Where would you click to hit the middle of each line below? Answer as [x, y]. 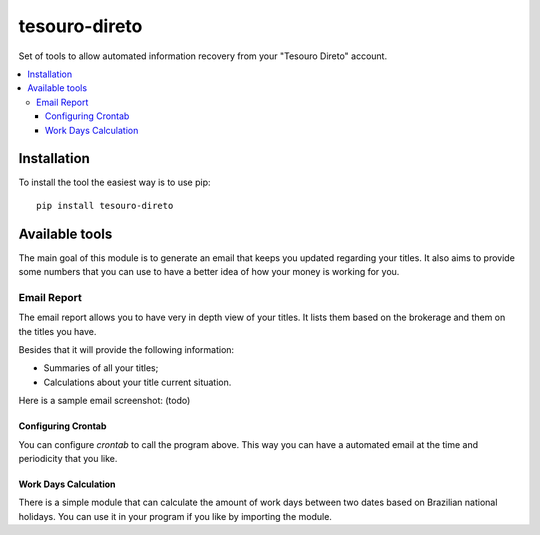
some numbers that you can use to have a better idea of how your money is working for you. [209, 272]
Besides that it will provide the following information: [126, 350]
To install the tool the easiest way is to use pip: [114, 182]
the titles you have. [57, 331]
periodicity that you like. [68, 458]
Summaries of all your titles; [101, 368]
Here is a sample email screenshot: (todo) [104, 401]
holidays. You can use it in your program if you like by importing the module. [175, 516]
